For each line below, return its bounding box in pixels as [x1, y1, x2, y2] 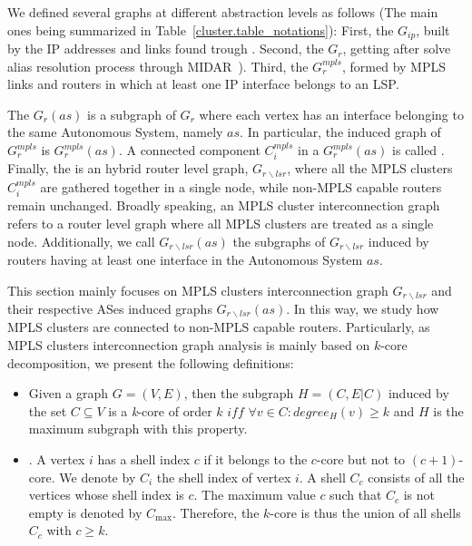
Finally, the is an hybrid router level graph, [7, 159, 249, 178]
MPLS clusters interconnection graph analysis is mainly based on [7, 336, 370, 355]
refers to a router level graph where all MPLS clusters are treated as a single [7, 213, 434, 232]
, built [416, 20, 450, 39]
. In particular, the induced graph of [240, 122, 441, 141]
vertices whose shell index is [28, 485, 184, 504]
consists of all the [368, 467, 465, 486]
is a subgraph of [87, 104, 176, 123]
